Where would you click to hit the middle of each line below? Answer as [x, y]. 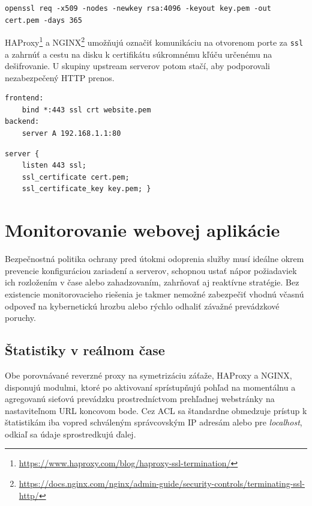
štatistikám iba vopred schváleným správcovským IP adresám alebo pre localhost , [154, 422]
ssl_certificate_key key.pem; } [86, 189]
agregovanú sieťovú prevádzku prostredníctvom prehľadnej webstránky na [140, 399]
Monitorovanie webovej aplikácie [142, 230]
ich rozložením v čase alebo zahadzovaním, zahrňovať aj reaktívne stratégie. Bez [152, 282]
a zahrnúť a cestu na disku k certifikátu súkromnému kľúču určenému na [139, 54]
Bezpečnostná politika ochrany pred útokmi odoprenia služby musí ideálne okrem [154, 259]
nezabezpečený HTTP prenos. [60, 77]
